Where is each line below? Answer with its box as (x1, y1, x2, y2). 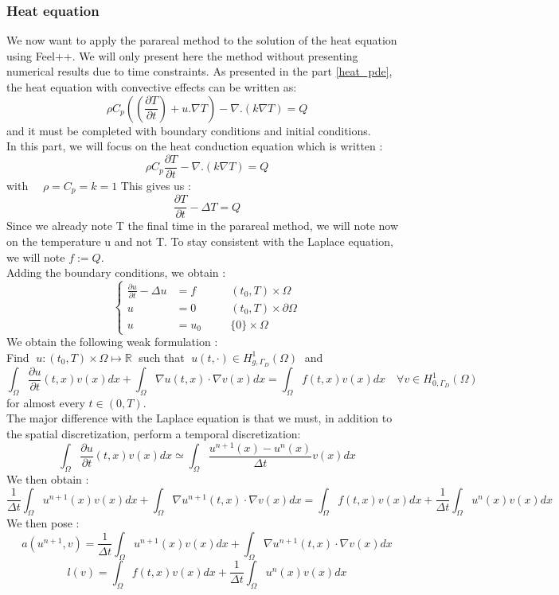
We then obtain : (6, 471, 89, 487)
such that (139, 348, 185, 365)
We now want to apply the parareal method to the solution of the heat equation (6, 32, 397, 49)
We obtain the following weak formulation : (6, 333, 218, 350)
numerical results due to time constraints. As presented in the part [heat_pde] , (6, 63, 393, 80)
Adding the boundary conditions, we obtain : (6, 264, 226, 281)
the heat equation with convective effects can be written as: (6, 79, 297, 95)
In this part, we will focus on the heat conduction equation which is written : (6, 138, 383, 154)
